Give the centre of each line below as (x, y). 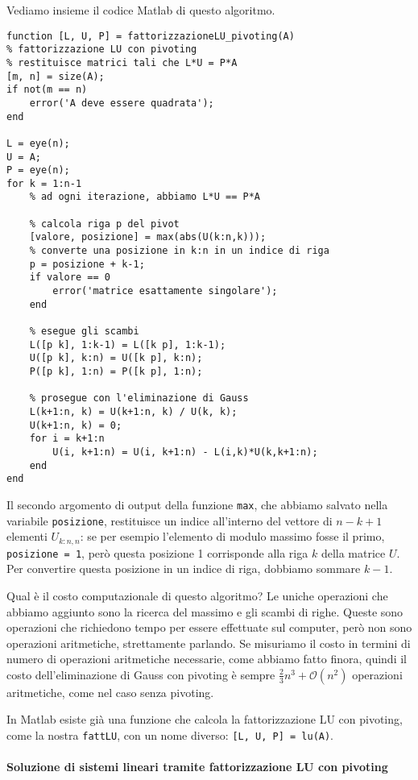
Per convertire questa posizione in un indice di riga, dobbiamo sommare (184, 568)
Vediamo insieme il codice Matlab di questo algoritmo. (141, 10)
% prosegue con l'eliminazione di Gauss (139, 398)
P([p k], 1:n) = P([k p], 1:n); (116, 371)
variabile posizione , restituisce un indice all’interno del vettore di (170, 520)
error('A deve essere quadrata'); (122, 103)
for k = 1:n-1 (44, 183)
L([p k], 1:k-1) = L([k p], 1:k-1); (128, 344)
